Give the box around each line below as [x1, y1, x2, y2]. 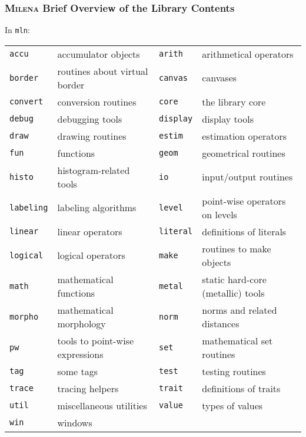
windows [57, 415, 92, 429]
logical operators [57, 248, 125, 262]
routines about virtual [57, 64, 148, 78]
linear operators [57, 224, 122, 238]
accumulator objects [57, 47, 140, 61]
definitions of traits [202, 381, 281, 395]
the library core [202, 94, 266, 109]
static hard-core [202, 272, 267, 286]
